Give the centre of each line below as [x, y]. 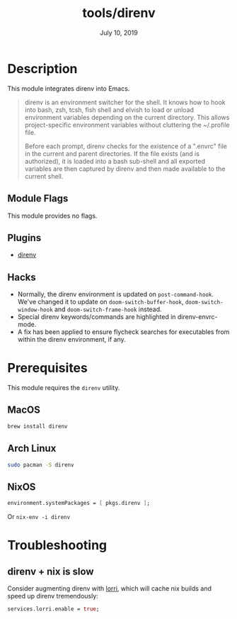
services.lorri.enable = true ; [53, 609]
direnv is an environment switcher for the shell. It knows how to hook [125, 102]
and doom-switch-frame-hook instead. [108, 309]
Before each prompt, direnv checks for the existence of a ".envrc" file [126, 146]
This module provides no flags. [52, 216]
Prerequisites [48, 368]
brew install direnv [38, 426]
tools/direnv [119, 13]
